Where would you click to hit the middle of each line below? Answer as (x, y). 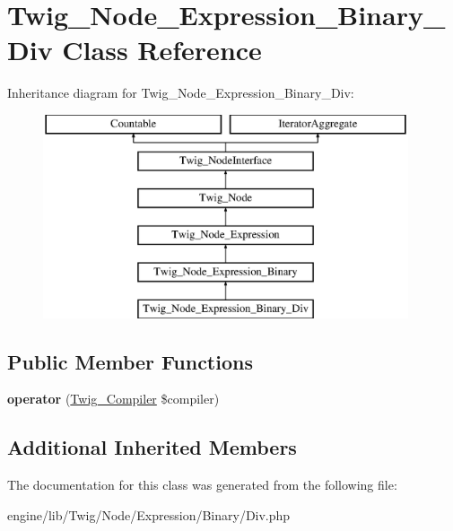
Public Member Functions (130, 361)
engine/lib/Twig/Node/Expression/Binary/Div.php (149, 514)
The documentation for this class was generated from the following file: (202, 485)
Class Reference (162, 50)
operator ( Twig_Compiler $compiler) (113, 399)
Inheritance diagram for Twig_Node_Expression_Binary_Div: (181, 93)
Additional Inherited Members (152, 447)
